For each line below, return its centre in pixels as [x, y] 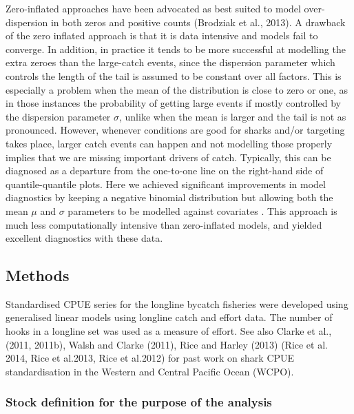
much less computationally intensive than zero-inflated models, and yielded [164, 224]
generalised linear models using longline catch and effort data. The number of [169, 317]
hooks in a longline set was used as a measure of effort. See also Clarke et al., [169, 331]
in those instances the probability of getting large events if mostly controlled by [174, 103]
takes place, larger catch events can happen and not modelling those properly [169, 143]
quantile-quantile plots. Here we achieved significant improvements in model [166, 184]
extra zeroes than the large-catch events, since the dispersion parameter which [170, 62]
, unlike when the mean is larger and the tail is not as [233, 116]
